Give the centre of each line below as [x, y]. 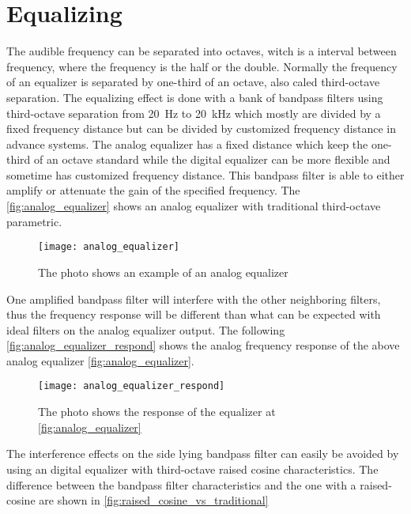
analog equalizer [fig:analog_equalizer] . [100, 360]
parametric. [34, 221]
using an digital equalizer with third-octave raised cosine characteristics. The [192, 469]
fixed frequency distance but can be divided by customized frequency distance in [202, 128]
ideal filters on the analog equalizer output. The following [146, 329]
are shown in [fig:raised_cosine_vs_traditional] [154, 500]
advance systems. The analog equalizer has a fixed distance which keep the [187, 144]
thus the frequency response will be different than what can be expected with [194, 314]
